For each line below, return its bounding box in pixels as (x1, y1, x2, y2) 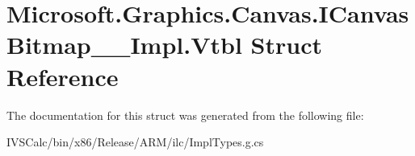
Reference (6, 60, 119, 92)
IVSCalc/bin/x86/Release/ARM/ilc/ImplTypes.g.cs (6, 133, 264, 150)
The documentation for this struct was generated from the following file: (6, 106, 364, 123)
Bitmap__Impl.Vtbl (6, 28, 242, 61)
